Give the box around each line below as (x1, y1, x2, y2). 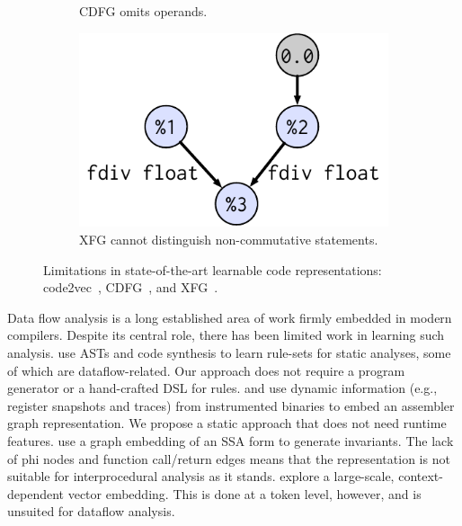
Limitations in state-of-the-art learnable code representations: (43, 260, 382, 279)
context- (398, 467, 443, 486)
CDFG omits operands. (79, 2, 208, 20)
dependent (7, 484, 65, 503)
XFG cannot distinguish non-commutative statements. (79, 230, 378, 249)
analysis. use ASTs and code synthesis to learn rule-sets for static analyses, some (7, 343, 451, 361)
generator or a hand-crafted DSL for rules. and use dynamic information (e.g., (7, 379, 438, 397)
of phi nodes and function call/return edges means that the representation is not (7, 449, 450, 468)
